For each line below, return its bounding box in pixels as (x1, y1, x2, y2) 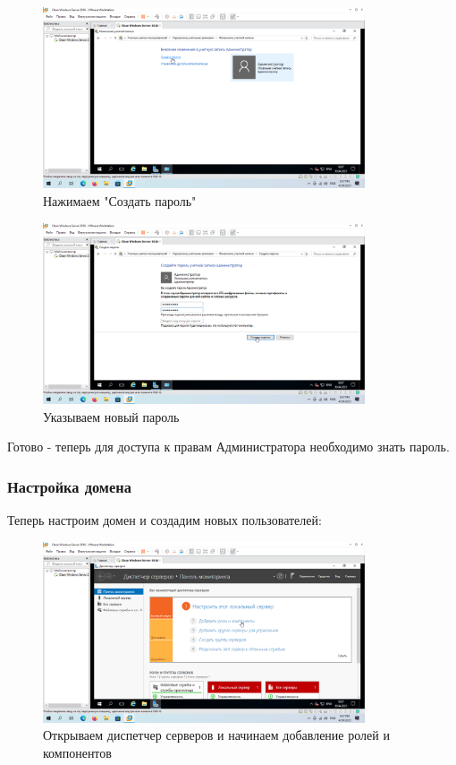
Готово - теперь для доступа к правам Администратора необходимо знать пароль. (7, 437, 450, 456)
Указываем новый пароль (43, 407, 180, 425)
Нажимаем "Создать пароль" (43, 191, 197, 210)
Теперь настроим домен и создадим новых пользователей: (7, 510, 322, 529)
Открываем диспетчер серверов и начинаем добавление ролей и (43, 726, 390, 744)
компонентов (43, 744, 112, 762)
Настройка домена (7, 475, 131, 497)
